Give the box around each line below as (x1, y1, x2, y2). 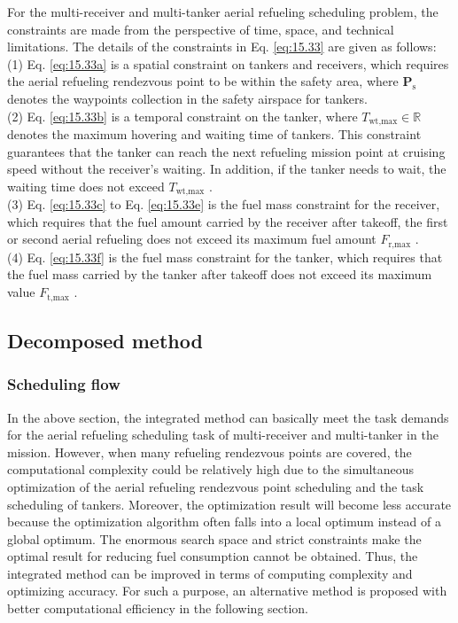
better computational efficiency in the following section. (7, 599, 309, 618)
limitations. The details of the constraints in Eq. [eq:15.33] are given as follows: (7, 37, 437, 56)
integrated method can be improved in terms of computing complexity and (7, 564, 413, 582)
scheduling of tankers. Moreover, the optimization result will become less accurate (7, 495, 452, 513)
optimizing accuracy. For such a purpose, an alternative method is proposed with (7, 581, 447, 600)
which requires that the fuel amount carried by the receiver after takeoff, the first (7, 212, 448, 230)
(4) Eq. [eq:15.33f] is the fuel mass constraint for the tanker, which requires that (7, 247, 443, 266)
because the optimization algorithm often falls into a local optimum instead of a (7, 512, 441, 531)
